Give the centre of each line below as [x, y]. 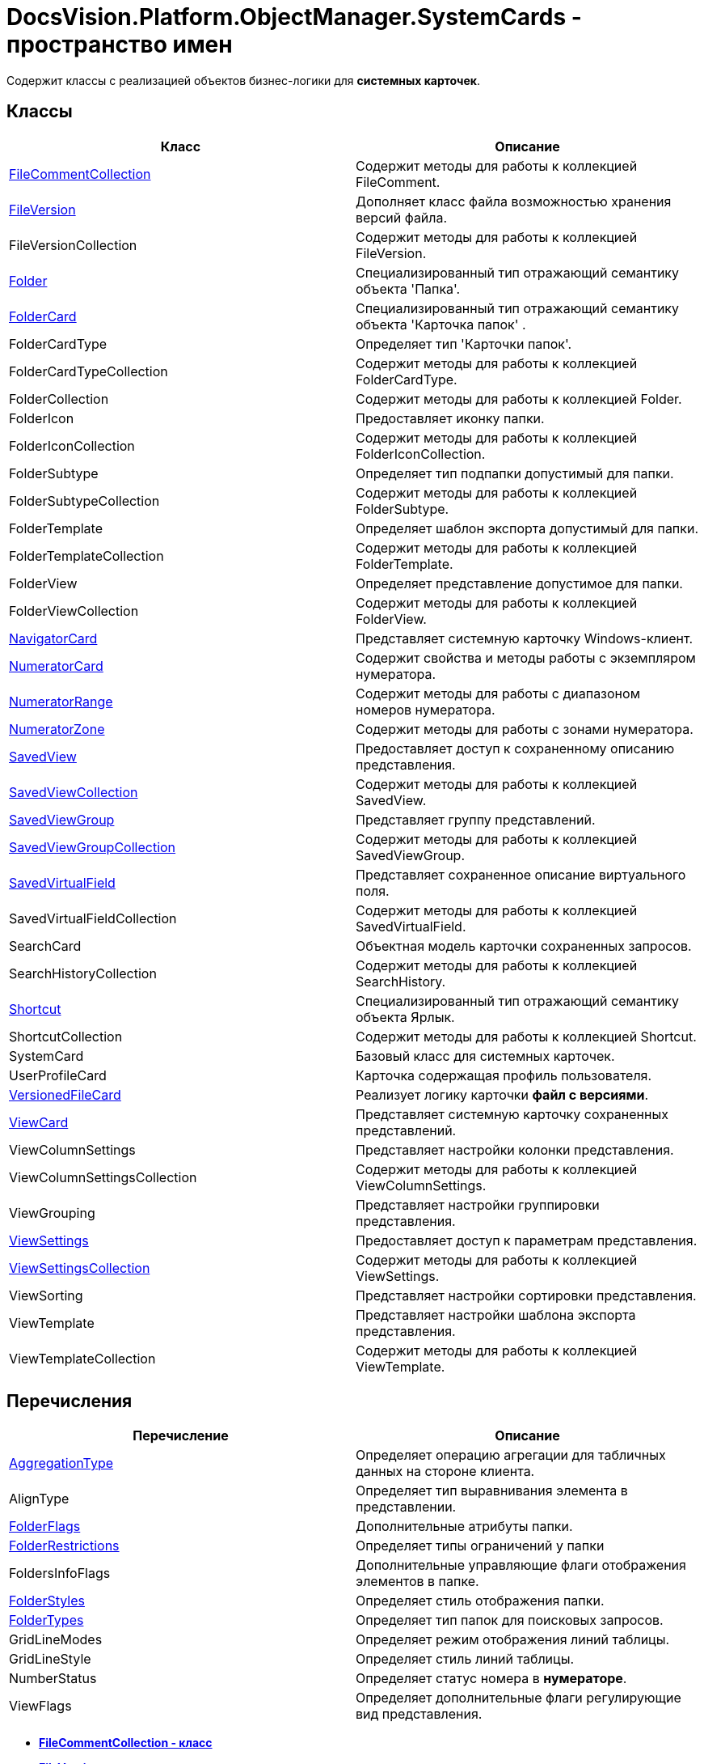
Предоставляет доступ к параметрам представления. [527, 1240]
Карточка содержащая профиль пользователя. [504, 1075]
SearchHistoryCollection [83, 973]
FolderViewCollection [74, 611]
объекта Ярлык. [405, 1017]
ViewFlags [40, 1706]
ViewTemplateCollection [82, 1358]
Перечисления [70, 1401]
